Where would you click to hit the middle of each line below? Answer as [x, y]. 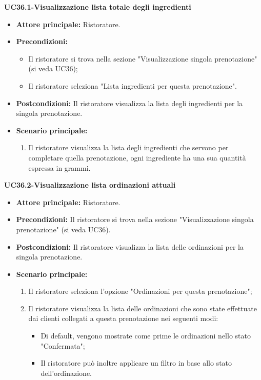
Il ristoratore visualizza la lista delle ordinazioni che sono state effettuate [143, 308]
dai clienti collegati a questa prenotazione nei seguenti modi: [123, 318]
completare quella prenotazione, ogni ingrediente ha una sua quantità [137, 157]
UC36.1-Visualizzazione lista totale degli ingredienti [98, 7]
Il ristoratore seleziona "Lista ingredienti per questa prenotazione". [133, 85]
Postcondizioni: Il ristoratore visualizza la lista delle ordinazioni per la [130, 246]
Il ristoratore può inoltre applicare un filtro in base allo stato [136, 363]
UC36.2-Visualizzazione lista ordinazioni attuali [90, 185]
